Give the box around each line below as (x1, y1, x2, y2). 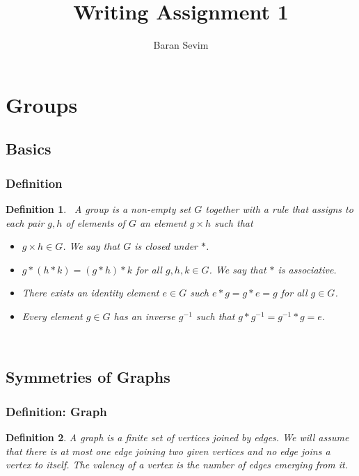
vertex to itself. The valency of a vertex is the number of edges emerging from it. (6, 457, 349, 472)
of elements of (65, 215, 125, 230)
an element (139, 215, 186, 230)
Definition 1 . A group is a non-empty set (6, 201, 191, 216)
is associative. (278, 262, 337, 276)
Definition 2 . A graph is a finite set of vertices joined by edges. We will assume (6, 430, 349, 445)
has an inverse (113, 308, 175, 323)
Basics (6, 138, 51, 159)
